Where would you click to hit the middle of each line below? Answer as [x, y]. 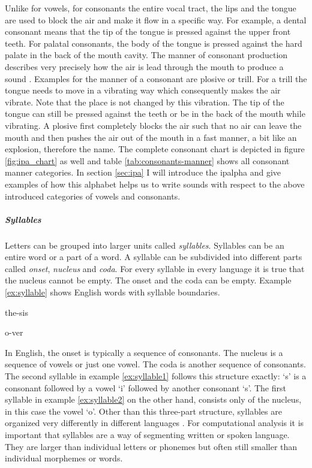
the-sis [17, 312]
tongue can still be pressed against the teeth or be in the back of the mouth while [155, 114]
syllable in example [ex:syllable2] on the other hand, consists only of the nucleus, [153, 399]
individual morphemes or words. [64, 458]
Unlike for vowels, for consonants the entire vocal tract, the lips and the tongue [151, 8]
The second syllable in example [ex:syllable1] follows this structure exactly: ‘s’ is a [156, 376]
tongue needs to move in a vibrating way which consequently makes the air [143, 90]
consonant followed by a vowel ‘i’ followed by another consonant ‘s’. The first [145, 387]
